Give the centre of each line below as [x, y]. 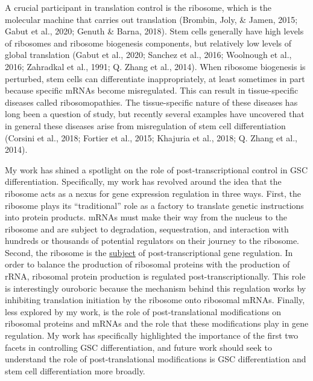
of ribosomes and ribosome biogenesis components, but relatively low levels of [148, 43]
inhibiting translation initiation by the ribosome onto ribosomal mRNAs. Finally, [155, 300]
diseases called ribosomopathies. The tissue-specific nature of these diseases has [151, 102]
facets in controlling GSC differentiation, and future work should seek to [139, 347]
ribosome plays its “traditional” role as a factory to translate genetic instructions [154, 205]
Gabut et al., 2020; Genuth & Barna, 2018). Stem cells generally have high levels [154, 31]
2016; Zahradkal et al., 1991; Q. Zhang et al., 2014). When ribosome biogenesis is [155, 66]
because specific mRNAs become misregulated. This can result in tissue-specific [152, 90]
